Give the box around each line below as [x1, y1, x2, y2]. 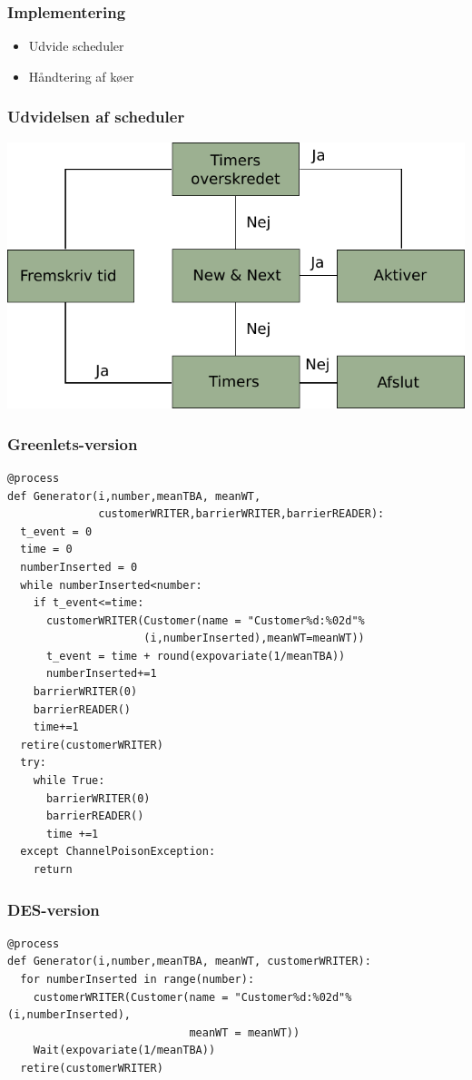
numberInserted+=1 [45, 667, 157, 681]
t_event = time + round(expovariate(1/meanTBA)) [45, 649, 346, 663]
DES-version [7, 898, 100, 920]
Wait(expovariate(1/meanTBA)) [33, 1044, 216, 1057]
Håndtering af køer [28, 66, 134, 85]
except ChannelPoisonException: [20, 845, 216, 859]
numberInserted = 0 [20, 560, 138, 574]
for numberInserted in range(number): [20, 973, 255, 987]
